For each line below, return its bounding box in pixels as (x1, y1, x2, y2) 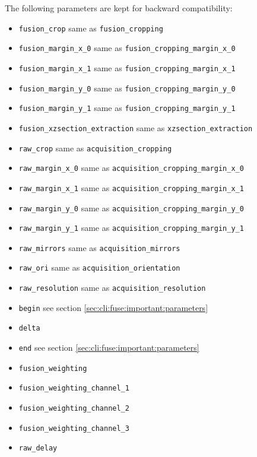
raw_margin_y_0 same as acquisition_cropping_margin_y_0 (18, 201, 244, 214)
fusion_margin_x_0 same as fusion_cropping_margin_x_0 (18, 42, 236, 54)
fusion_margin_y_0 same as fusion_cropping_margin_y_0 (18, 81, 236, 94)
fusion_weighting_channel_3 (18, 424, 129, 433)
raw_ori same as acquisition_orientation (18, 261, 180, 274)
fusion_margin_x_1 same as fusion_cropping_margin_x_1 (18, 61, 236, 74)
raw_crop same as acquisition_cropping (18, 141, 172, 154)
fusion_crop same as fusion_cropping (18, 21, 163, 34)
